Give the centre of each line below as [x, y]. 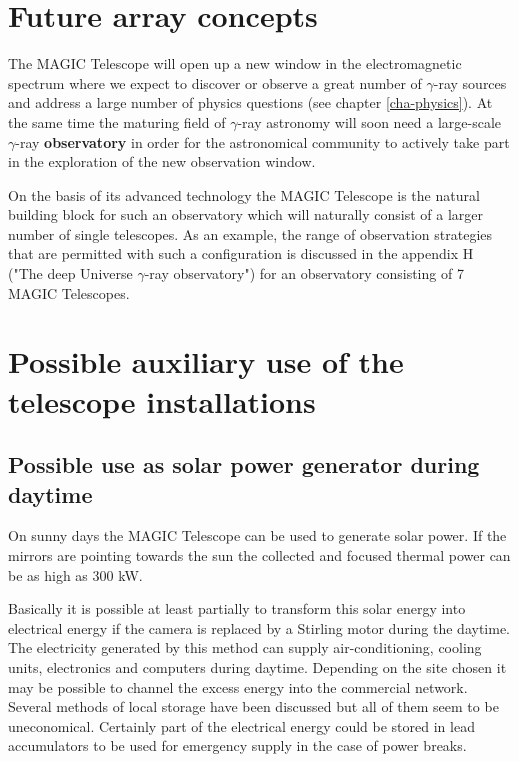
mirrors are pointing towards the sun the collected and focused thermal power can [259, 555]
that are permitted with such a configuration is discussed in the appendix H [241, 253]
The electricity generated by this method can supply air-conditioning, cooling [245, 647]
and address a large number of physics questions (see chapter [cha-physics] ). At [250, 102]
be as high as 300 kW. [75, 574]
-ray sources [470, 82]
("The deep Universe [70, 273]
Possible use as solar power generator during [244, 464]
